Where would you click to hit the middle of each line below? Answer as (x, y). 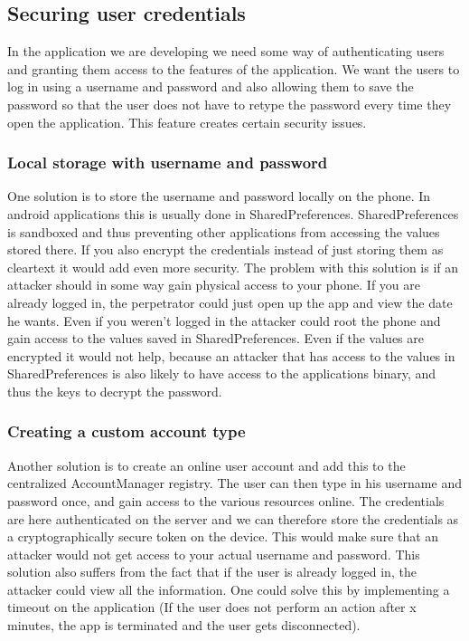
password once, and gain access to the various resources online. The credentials (226, 500)
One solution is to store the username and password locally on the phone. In (219, 196)
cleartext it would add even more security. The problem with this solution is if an (233, 267)
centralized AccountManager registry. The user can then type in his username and (234, 483)
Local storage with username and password (168, 163)
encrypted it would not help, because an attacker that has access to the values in (231, 355)
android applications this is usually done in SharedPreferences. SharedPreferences (233, 213)
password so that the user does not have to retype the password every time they (230, 104)
